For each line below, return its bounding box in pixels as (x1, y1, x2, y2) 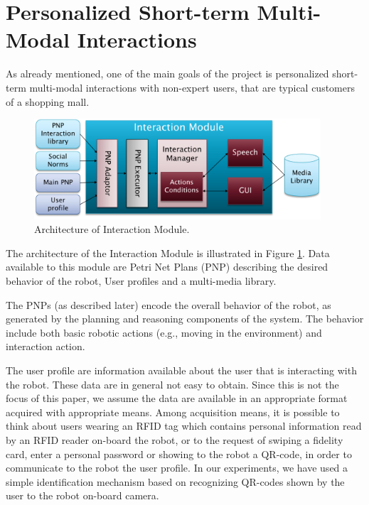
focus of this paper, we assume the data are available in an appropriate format (6, 391, 348, 406)
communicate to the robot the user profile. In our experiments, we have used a (6, 460, 348, 475)
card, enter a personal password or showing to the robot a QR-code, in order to (6, 446, 352, 461)
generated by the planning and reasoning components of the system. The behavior (6, 311, 364, 326)
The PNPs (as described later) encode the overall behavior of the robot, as (6, 297, 331, 312)
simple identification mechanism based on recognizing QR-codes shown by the (6, 474, 345, 489)
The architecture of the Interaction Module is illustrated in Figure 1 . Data (6, 245, 330, 260)
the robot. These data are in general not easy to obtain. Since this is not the (6, 376, 339, 391)
